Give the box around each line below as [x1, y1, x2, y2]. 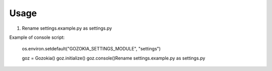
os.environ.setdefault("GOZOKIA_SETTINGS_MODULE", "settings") [22, 46, 161, 52]
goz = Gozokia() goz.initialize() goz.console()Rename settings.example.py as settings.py [22, 55, 206, 61]
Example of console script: [9, 34, 65, 40]
